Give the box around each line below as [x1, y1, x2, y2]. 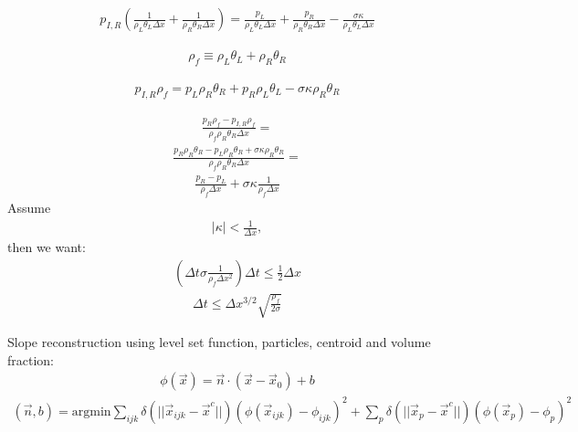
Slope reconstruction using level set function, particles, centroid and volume [7, 332, 431, 352]
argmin [71, 405, 111, 418]
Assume [7, 197, 51, 216]
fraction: [7, 350, 55, 369]
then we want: [7, 237, 86, 256]
